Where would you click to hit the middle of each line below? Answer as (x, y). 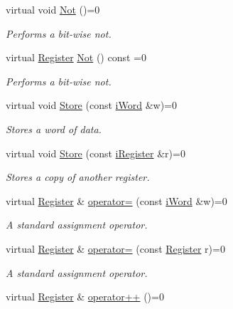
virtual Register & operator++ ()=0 (85, 297)
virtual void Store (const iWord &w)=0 (91, 105)
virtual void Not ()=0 (53, 9)
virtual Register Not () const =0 (76, 57)
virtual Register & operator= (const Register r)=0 (115, 248)
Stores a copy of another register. (78, 177)
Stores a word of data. (54, 129)
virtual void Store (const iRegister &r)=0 (96, 153)
